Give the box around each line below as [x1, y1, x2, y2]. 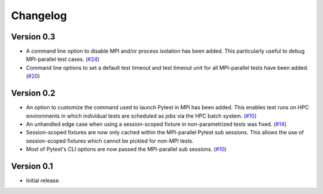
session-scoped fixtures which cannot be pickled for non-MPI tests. [26, 137, 194, 144]
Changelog [11, 9, 67, 22]
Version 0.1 [11, 161, 53, 171]
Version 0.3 [11, 32, 56, 42]
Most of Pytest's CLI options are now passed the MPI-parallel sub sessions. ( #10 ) [26, 146, 227, 153]
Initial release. [26, 177, 60, 184]
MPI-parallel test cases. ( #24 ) [26, 56, 100, 63]
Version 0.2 [11, 88, 56, 98]
